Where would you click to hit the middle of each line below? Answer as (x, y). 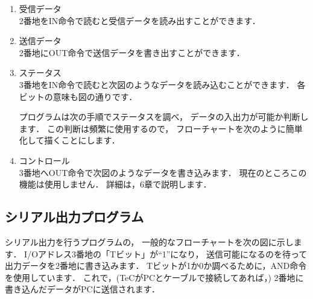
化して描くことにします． (69, 140)
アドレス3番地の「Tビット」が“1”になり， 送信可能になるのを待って (173, 253)
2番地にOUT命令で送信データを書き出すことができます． (132, 52)
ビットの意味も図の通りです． (78, 96)
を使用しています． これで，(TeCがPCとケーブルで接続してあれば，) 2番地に (154, 277)
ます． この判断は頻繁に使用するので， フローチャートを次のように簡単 (161, 128)
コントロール (44, 160)
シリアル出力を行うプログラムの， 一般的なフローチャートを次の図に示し (149, 241)
